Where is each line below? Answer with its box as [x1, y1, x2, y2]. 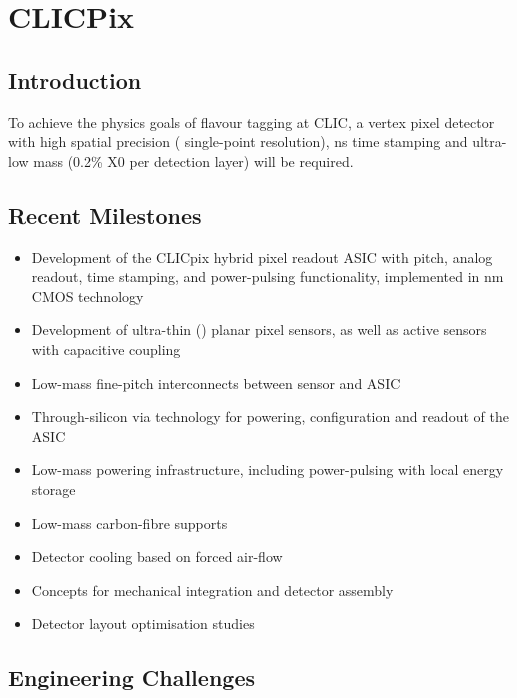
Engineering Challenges [8, 662, 255, 693]
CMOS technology [31, 285, 144, 306]
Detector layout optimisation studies [31, 613, 255, 634]
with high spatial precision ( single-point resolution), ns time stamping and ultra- [8, 131, 507, 152]
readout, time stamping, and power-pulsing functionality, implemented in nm [31, 266, 504, 287]
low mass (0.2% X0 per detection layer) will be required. [8, 150, 354, 171]
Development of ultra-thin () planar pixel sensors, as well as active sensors [31, 319, 487, 340]
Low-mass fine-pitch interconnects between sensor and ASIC [31, 372, 401, 393]
